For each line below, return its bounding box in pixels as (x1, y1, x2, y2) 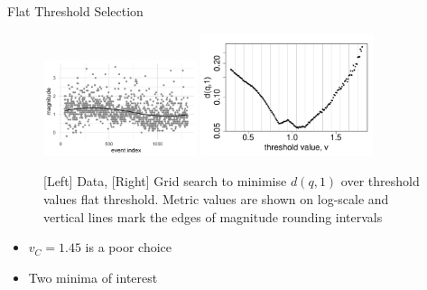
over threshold (340, 172, 420, 191)
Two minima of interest (28, 267, 158, 286)
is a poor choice (85, 238, 172, 257)
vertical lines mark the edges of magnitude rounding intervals (43, 207, 383, 226)
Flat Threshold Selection (7, 2, 144, 20)
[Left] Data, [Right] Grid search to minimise (43, 172, 287, 191)
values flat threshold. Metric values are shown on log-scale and (43, 189, 389, 208)
